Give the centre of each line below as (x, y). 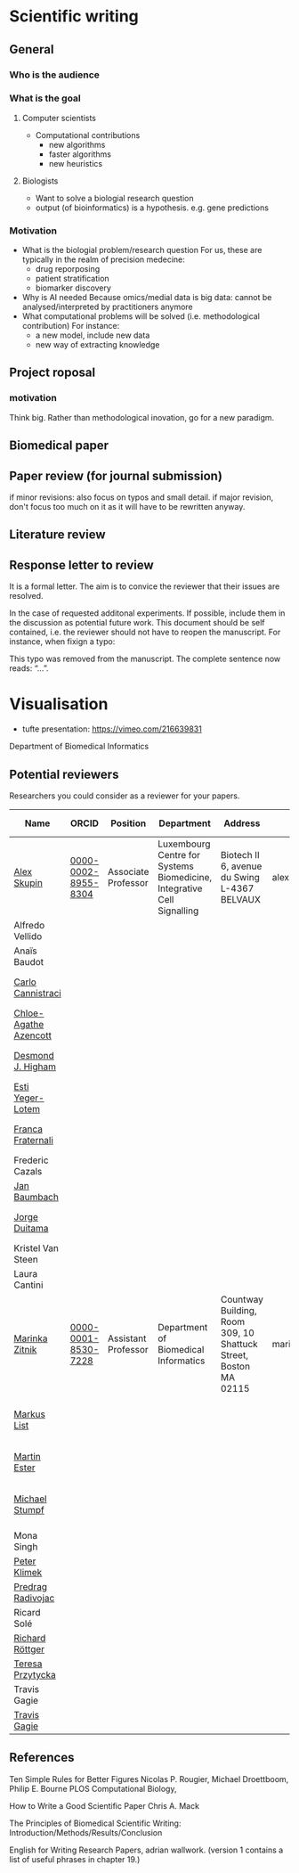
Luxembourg (184, 844)
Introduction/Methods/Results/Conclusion (86, 1832)
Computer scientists (59, 118)
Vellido (28, 936)
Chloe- (29, 1013)
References (42, 1758)
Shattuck (239, 1344)
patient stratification (72, 279)
